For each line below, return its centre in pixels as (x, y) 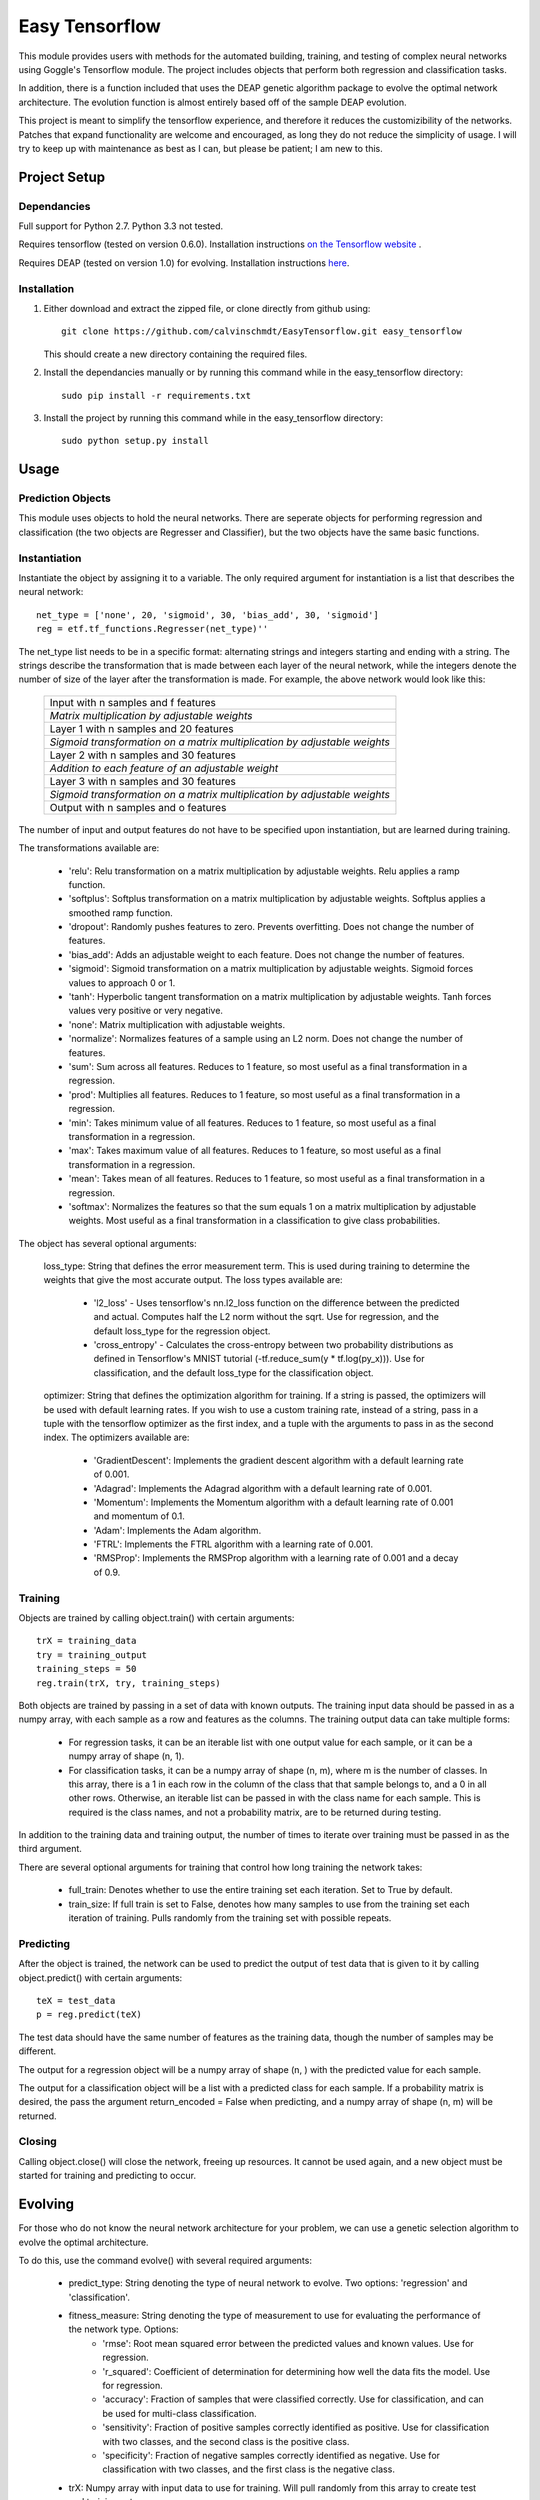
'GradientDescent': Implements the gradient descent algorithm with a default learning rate (278, 1460)
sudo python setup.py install (135, 441)
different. (37, 2051)
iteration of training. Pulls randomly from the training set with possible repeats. (230, 1918)
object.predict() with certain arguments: (100, 1977)
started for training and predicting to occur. (107, 2176)
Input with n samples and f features (133, 702)
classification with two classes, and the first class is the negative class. (248, 2469)
